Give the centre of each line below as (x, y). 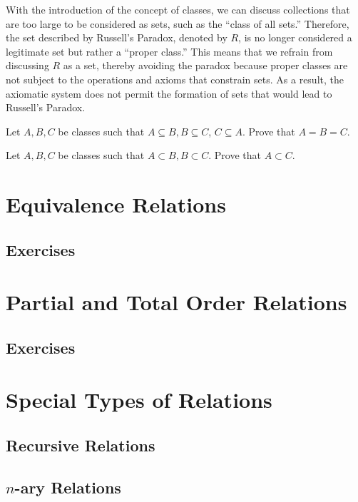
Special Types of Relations (139, 400)
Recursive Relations (81, 445)
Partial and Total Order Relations (177, 302)
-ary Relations (68, 487)
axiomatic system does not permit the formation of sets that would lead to (169, 93)
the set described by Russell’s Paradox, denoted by (117, 37)
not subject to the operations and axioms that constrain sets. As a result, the (175, 79)
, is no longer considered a (295, 37)
